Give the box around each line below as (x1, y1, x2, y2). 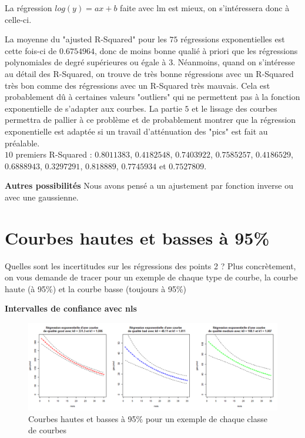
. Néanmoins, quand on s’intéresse (173, 56, 295, 68)
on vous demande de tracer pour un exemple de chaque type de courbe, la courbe (5, 271, 298, 283)
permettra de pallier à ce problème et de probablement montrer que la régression (5, 113, 296, 126)
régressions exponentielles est (180, 33, 285, 45)
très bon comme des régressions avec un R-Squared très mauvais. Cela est (5, 79, 270, 91)
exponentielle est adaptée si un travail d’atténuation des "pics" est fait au (5, 125, 268, 137)
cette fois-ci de (5, 44, 57, 56)
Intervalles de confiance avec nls (5, 302, 137, 315)
